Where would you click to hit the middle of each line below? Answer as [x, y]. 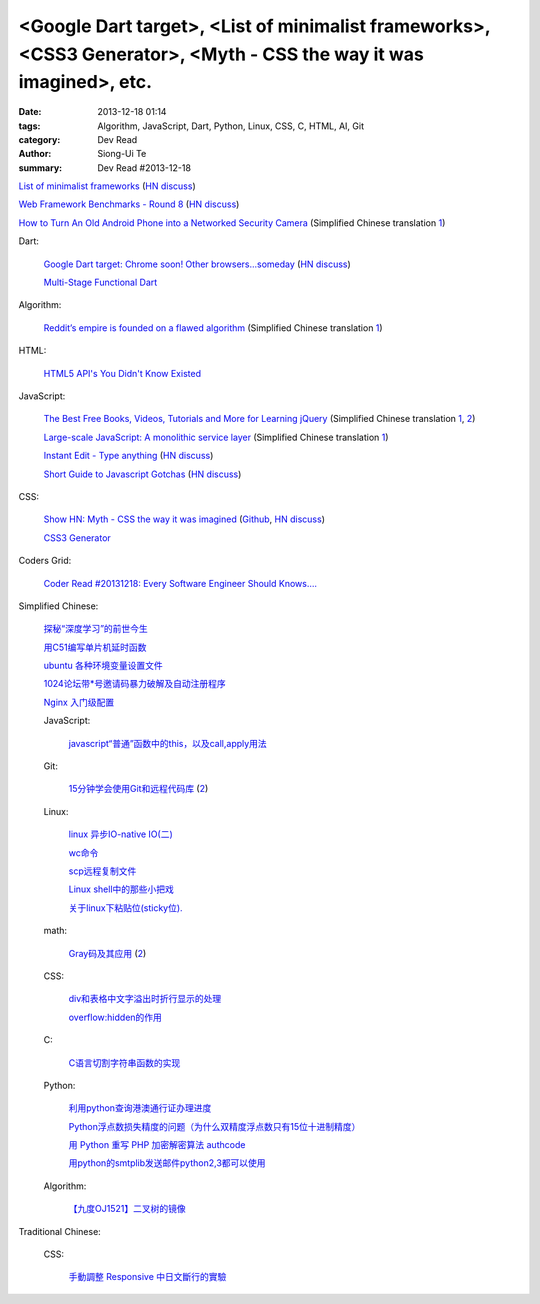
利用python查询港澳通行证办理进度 [140, 1108]
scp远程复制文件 [102, 871]
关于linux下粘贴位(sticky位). [126, 907]
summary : [40, 167]
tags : [29, 126]
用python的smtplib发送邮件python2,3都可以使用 [167, 1163]
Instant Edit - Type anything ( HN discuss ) [128, 456]
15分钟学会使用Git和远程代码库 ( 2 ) [138, 789]
